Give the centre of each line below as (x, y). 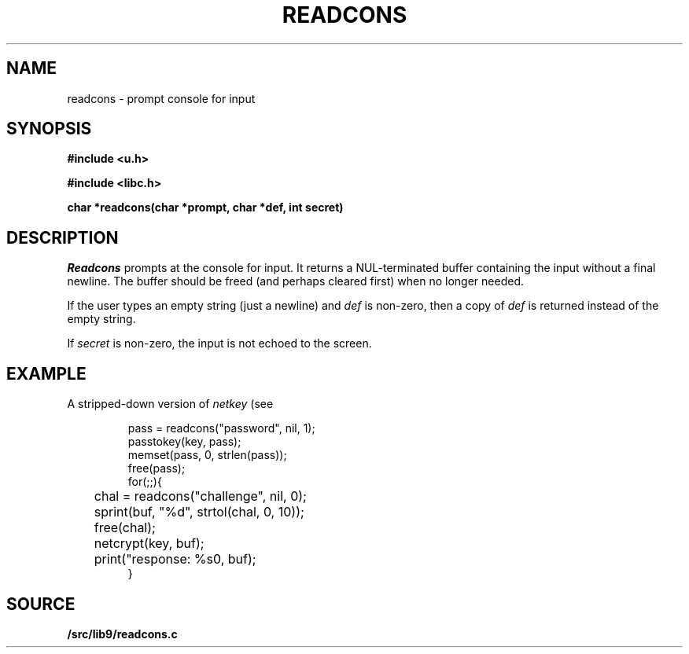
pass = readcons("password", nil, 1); (221, 428)
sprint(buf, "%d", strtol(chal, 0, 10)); (199, 512)
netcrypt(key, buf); (149, 544)
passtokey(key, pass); (184, 442)
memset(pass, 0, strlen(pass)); (207, 455)
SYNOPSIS (49, 129)
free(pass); (157, 468)
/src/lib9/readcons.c (122, 634)
